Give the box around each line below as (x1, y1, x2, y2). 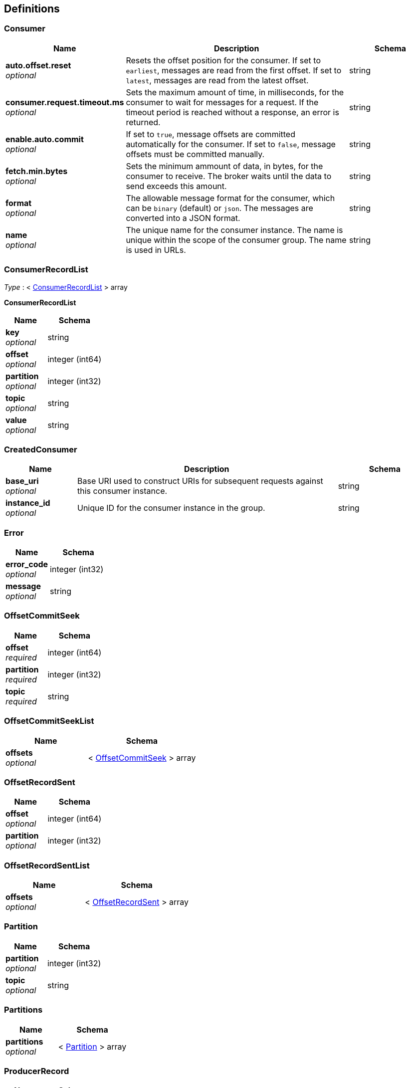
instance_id (5, 498, 50, 508)
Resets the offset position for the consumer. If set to (126, 55, 321, 65)
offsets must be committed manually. (126, 149, 265, 159)
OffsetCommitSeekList (4, 716, 94, 726)
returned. (126, 117, 161, 127)
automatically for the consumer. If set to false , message (126, 139, 336, 149)
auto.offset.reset (5, 60, 71, 70)
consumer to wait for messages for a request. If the (126, 97, 319, 107)
